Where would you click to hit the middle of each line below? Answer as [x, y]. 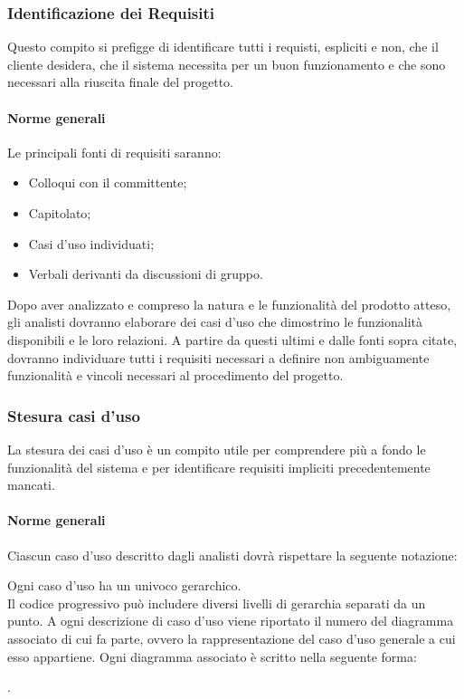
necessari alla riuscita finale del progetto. [121, 82]
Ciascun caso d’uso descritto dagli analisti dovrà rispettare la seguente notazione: [232, 555]
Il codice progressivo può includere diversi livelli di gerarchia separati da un [217, 603]
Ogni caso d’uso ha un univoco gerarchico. [124, 585]
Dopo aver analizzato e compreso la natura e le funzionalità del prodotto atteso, [229, 304]
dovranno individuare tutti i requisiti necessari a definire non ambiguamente [218, 357]
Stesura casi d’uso [74, 415]
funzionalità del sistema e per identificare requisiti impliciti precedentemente [219, 467]
